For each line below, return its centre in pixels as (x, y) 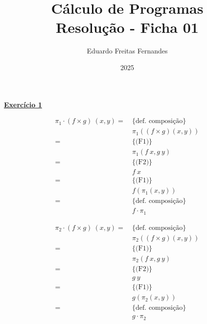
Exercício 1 (23, 104)
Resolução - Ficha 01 (127, 27)
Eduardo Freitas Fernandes (127, 51)
